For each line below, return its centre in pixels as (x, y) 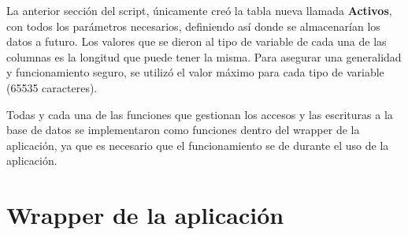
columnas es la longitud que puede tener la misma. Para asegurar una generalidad (204, 56)
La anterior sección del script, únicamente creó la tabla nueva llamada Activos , (199, 10)
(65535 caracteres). (52, 87)
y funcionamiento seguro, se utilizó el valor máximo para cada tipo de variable (195, 72)
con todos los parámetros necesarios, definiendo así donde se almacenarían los (193, 26)
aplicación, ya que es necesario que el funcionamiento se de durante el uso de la (198, 145)
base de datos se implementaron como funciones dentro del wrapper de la (183, 130)
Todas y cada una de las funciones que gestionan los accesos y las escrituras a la (200, 114)
